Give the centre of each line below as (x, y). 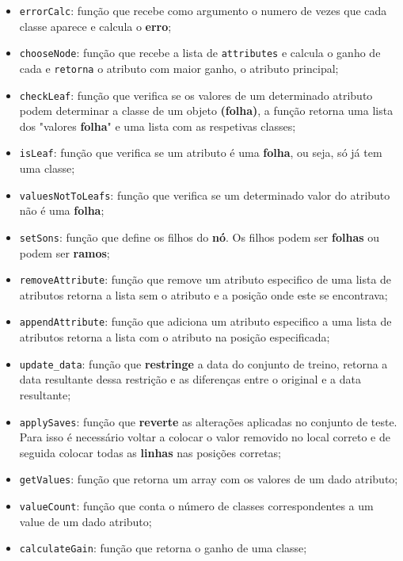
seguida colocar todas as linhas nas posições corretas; (150, 452)
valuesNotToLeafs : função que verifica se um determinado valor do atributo (205, 195)
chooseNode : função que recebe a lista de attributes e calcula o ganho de (200, 53)
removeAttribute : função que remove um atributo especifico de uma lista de (205, 279)
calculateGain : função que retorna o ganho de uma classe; (163, 548)
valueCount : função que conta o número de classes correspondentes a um (196, 506)
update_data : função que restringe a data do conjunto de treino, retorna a (203, 363)
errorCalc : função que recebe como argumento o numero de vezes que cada (203, 10)
